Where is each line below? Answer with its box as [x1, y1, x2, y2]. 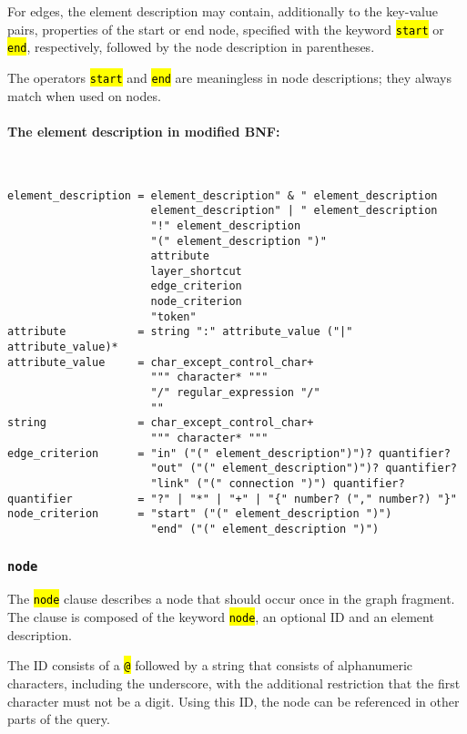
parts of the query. [7, 709, 110, 729]
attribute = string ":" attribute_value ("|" [7, 325, 353, 339]
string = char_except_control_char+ [7, 416, 314, 430]
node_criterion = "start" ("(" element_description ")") [7, 507, 392, 521]
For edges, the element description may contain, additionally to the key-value [7, 2, 438, 20]
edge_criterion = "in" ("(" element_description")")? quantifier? [7, 446, 451, 460]
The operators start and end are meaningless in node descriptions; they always [7, 67, 452, 87]
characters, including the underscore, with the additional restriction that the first [7, 673, 461, 692]
